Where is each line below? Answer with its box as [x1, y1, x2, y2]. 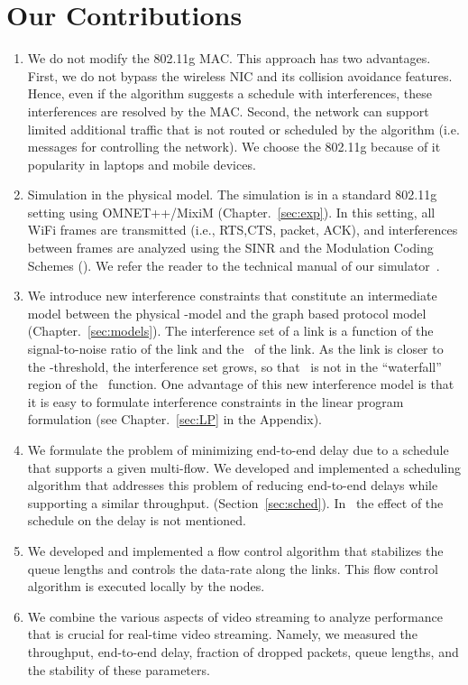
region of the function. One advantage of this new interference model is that [27, 375, 454, 393]
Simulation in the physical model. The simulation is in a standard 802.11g [27, 185, 437, 204]
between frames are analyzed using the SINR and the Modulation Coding [27, 238, 434, 257]
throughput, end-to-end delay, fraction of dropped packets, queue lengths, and [27, 642, 459, 661]
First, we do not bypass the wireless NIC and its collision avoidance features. [27, 66, 453, 85]
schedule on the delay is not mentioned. [27, 511, 246, 530]
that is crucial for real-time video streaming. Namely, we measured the [27, 625, 418, 643]
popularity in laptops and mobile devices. [27, 154, 256, 173]
